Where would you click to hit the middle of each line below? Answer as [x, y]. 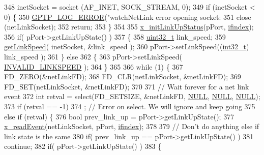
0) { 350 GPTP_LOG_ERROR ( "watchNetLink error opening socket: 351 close [128, 17]
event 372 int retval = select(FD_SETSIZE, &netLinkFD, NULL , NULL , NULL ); [132, 96]
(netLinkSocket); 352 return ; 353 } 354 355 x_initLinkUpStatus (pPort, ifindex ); [129, 27]
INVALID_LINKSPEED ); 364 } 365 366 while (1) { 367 [94, 66]
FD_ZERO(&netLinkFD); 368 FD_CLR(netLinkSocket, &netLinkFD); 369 [123, 76]
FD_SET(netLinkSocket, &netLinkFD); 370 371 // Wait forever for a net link [127, 86]
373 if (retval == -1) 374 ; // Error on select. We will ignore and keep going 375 [130, 106]
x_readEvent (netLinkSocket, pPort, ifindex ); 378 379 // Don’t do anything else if [132, 126]
